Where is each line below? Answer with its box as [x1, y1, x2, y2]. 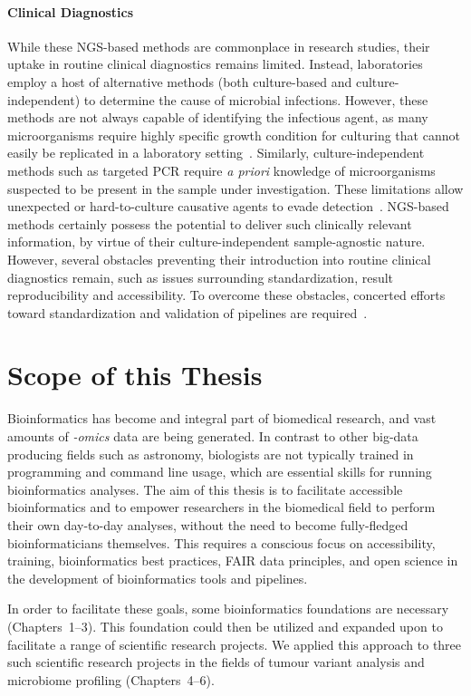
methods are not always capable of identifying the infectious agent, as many [7, 108, 428, 127]
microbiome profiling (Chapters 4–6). [7, 670, 215, 689]
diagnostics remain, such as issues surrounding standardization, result [7, 267, 394, 286]
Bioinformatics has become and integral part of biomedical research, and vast [7, 409, 437, 428]
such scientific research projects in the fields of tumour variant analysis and [7, 652, 425, 672]
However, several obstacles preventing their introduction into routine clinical [7, 249, 431, 268]
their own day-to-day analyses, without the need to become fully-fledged [7, 515, 409, 534]
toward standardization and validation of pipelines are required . [7, 303, 368, 322]
